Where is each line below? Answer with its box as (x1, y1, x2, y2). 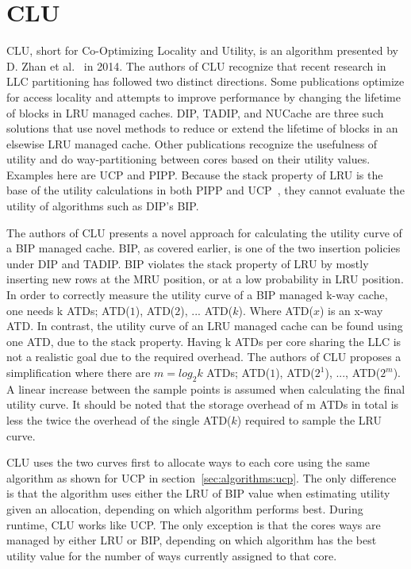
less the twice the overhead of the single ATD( (6, 411, 232, 428)
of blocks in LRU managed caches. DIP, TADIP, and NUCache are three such (6, 104, 384, 121)
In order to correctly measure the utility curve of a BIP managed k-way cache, (6, 286, 388, 303)
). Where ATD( (238, 302, 313, 318)
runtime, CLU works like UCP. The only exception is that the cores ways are (6, 516, 381, 532)
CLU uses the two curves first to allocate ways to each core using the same (6, 454, 371, 471)
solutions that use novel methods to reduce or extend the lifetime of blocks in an (6, 120, 398, 136)
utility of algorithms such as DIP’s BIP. (6, 198, 199, 214)
